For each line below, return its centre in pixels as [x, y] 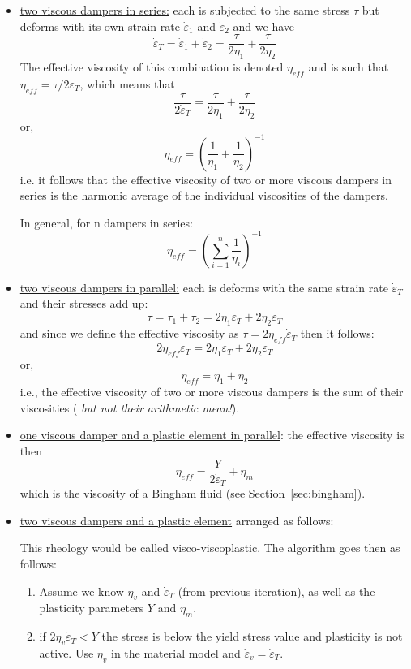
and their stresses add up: [84, 303]
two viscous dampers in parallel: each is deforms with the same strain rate [204, 287]
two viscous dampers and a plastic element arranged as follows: [177, 520]
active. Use [66, 653]
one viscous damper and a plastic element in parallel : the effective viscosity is [212, 435]
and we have [264, 26]
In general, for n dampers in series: [106, 222]
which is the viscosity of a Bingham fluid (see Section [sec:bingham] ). [193, 493]
